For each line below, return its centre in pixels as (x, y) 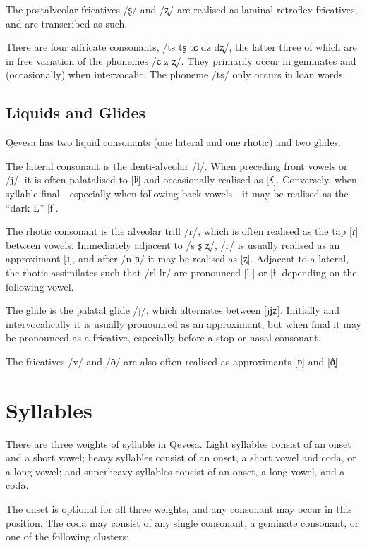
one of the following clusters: (67, 536)
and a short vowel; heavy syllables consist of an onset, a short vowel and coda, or (181, 457)
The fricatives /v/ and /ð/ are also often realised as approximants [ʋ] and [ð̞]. (173, 361)
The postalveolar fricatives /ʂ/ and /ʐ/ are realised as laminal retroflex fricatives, (182, 9)
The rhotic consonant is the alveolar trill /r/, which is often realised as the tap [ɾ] (182, 231)
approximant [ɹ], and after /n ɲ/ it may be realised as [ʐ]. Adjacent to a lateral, (178, 258)
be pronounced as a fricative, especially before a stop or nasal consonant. (163, 337)
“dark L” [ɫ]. (32, 207)
